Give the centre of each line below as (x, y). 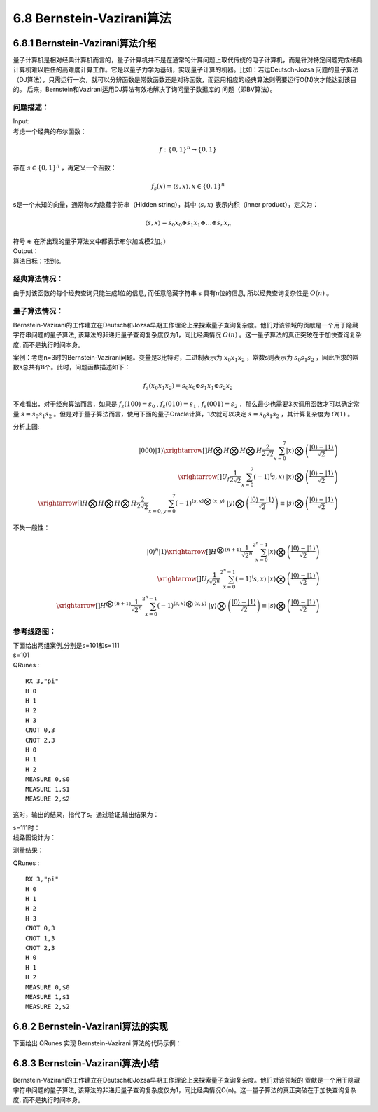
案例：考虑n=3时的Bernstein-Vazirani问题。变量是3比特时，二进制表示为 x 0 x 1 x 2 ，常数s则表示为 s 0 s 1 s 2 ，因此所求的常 (186, 358)
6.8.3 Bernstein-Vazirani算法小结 (86, 1063)
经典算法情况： (38, 279)
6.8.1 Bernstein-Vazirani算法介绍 (85, 43)
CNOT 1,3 (40, 938)
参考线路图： (35, 631)
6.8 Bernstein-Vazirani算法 (92, 18)
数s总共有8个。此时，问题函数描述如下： (72, 367)
